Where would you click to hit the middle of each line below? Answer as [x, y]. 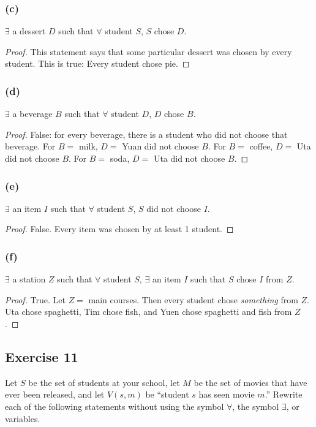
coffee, [261, 146]
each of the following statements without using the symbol [115, 406]
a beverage [32, 114]
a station [29, 279]
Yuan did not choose [160, 146]
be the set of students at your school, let [104, 382]
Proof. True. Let [35, 299]
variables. [23, 418]
